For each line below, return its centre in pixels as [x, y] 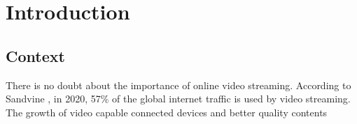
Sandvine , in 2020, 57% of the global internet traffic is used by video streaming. [178, 99]
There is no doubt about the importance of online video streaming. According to [178, 85]
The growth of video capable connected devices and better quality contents [167, 112]
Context [35, 55]
